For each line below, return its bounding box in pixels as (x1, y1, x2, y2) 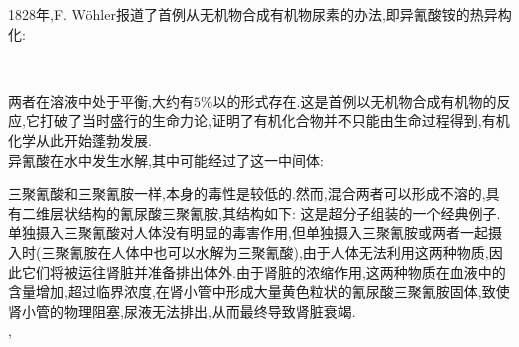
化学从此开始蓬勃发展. (8, 129, 152, 150)
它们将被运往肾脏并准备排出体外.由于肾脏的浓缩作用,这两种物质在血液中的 (21, 261, 506, 282)
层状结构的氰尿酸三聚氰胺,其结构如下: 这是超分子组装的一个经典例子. (49, 202, 501, 223)
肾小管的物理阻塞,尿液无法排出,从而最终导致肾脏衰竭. (8, 300, 356, 321)
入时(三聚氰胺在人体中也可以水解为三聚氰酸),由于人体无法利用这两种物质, (8, 241, 489, 262)
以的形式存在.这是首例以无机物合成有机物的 (212, 90, 497, 111)
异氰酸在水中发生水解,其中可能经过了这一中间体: (8, 149, 324, 170)
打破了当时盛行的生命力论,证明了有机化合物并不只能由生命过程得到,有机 (39, 110, 510, 131)
